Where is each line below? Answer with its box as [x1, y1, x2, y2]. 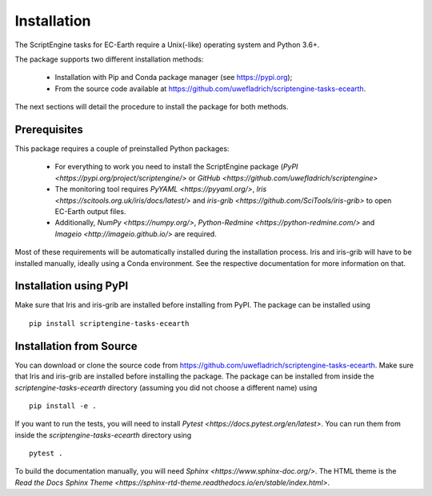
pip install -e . [29, 401, 97, 411]
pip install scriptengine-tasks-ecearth [29, 319, 190, 327]
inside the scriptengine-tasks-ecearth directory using [14, 430, 192, 439]
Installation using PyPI [14, 280, 129, 293]
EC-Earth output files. [54, 206, 126, 216]
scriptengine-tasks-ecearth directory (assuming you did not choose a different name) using [14, 383, 318, 392]
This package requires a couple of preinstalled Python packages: [14, 144, 230, 153]
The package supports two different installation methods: [14, 54, 204, 64]
